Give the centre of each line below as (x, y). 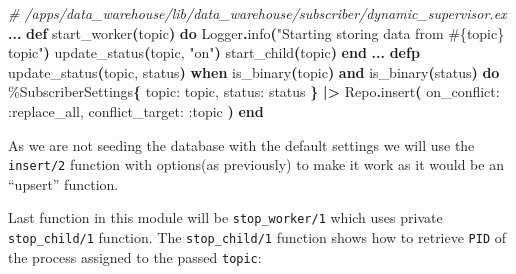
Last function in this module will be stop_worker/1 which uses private (225, 217)
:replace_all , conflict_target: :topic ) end (136, 110)
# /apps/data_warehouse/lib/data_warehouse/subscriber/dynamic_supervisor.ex (257, 13)
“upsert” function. (63, 183)
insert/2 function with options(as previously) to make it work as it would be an (256, 164)
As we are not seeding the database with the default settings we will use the (241, 144)
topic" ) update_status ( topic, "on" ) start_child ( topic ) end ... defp (214, 52)
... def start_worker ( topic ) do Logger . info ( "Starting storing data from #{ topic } (256, 32)
